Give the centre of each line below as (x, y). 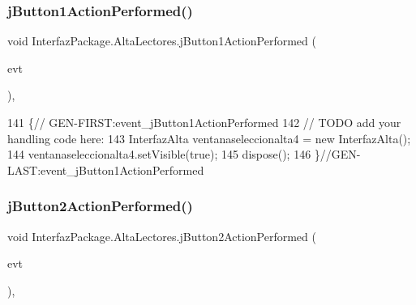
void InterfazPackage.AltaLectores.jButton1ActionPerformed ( (162, 41)
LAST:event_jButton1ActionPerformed (106, 169)
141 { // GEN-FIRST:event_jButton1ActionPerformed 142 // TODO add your (204, 122)
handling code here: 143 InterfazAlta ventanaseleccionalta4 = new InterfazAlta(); (209, 138)
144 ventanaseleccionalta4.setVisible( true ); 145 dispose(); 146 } (164, 154)
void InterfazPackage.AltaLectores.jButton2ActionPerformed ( (162, 236)
